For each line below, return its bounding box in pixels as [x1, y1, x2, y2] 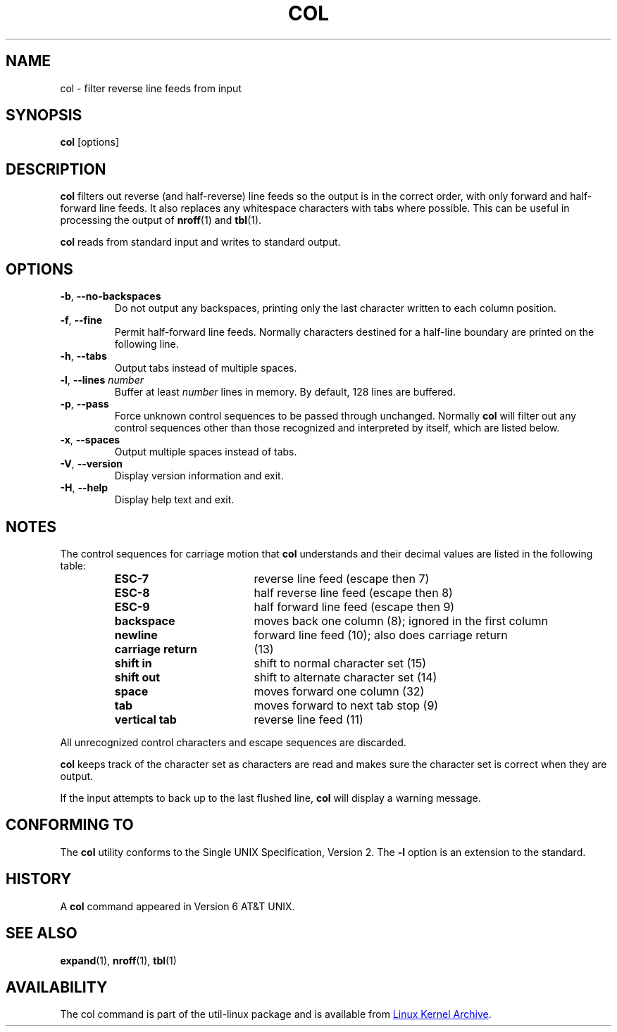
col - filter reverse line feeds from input [60, 82, 242, 94]
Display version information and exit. [114, 470, 284, 482]
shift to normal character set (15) [254, 655, 427, 670]
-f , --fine [60, 314, 103, 327]
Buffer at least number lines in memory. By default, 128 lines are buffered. [114, 386, 456, 398]
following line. [114, 338, 179, 351]
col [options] [60, 136, 120, 149]
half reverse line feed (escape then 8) [254, 585, 453, 600]
